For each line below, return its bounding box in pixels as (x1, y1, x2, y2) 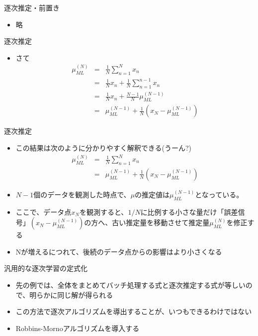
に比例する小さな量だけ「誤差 (140, 206, 238, 217)
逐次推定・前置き (4, 2, 60, 12)
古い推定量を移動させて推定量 (112, 217, 210, 228)
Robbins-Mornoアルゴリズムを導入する (15, 323, 140, 333)
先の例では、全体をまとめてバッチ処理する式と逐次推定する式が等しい (15, 280, 246, 290)
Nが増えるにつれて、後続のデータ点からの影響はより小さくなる (15, 246, 222, 256)
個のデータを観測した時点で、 (33, 189, 131, 199)
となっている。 (195, 189, 244, 199)
